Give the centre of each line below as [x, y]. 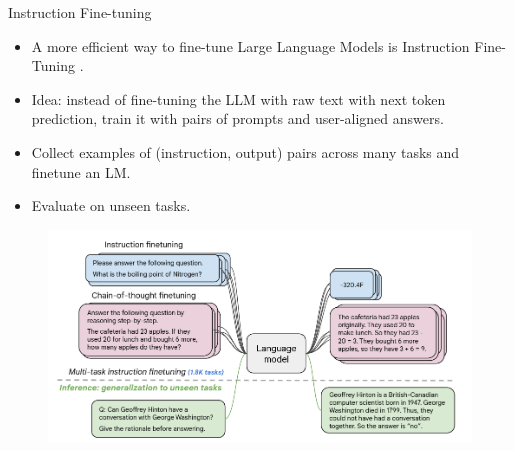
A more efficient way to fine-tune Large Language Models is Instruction [250, 45]
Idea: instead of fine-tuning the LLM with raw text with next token [238, 98]
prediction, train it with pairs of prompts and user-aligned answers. [237, 118]
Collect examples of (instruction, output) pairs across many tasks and [245, 151]
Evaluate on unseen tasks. [111, 205]
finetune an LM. [81, 171]
